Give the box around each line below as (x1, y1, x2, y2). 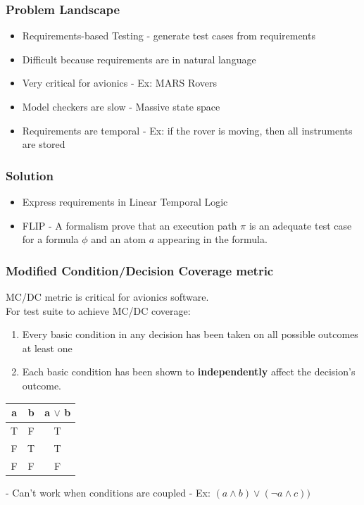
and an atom (91, 232, 146, 247)
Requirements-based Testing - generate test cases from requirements (22, 28, 315, 43)
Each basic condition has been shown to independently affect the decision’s (22, 364, 356, 379)
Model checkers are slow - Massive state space (22, 99, 220, 113)
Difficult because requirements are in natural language (22, 51, 256, 66)
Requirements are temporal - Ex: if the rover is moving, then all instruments (22, 123, 353, 137)
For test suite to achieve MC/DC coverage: (6, 303, 191, 318)
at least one (22, 340, 73, 355)
